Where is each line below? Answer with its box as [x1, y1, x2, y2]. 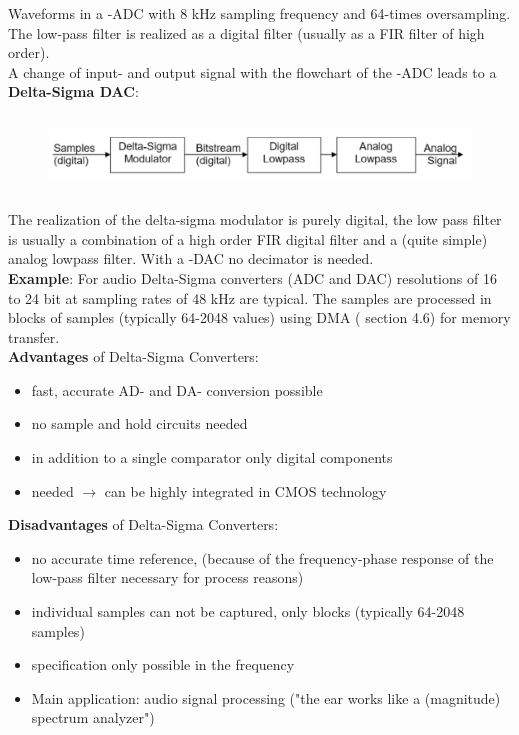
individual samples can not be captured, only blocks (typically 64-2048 [31, 601, 465, 622]
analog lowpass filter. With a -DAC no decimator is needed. [8, 248, 374, 269]
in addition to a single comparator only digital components [31, 447, 393, 468]
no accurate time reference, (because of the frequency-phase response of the [31, 547, 494, 568]
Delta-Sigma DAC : [8, 81, 139, 102]
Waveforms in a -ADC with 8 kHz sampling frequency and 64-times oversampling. [8, 3, 511, 23]
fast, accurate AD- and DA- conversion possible [31, 379, 323, 400]
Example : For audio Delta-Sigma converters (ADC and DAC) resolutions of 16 [8, 267, 497, 288]
